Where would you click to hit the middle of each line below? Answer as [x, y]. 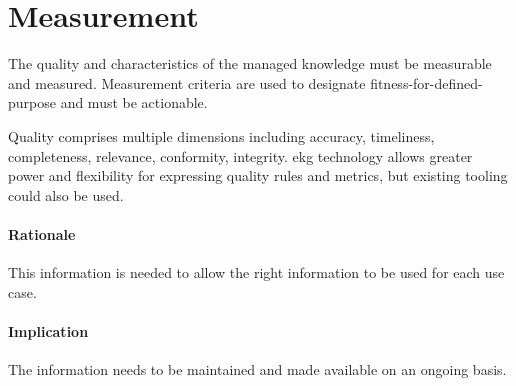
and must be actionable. [134, 102]
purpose [32, 102]
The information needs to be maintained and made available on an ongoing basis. [257, 369]
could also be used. [66, 194]
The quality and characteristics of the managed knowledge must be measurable [250, 63]
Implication [48, 330]
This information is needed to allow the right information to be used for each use [256, 272]
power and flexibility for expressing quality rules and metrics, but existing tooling [258, 175]
